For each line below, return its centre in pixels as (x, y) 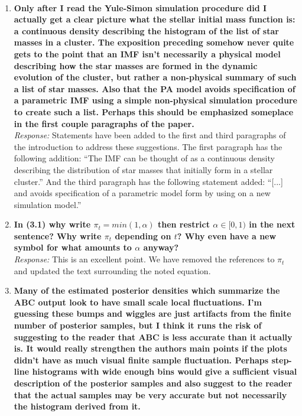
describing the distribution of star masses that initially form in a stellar (143, 169)
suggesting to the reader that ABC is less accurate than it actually (153, 337)
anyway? (161, 247)
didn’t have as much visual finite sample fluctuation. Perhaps (141, 360)
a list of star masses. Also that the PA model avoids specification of (155, 88)
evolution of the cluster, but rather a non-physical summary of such (155, 77)
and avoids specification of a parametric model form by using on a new (142, 193)
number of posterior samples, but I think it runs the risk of (138, 325)
